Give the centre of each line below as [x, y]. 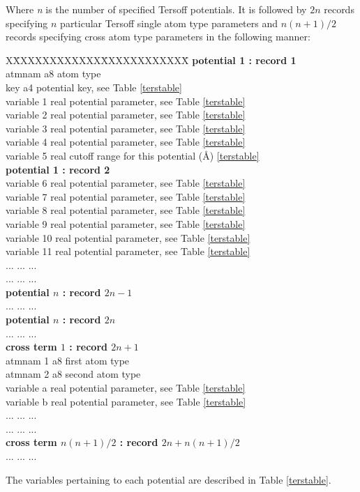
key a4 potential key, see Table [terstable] [94, 87]
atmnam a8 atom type [53, 74]
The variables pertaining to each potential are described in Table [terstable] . [168, 479]
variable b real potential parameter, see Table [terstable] [126, 401]
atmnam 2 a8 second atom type [73, 374]
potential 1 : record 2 [58, 169]
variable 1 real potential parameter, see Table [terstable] [126, 101]
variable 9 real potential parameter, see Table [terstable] [126, 223]
